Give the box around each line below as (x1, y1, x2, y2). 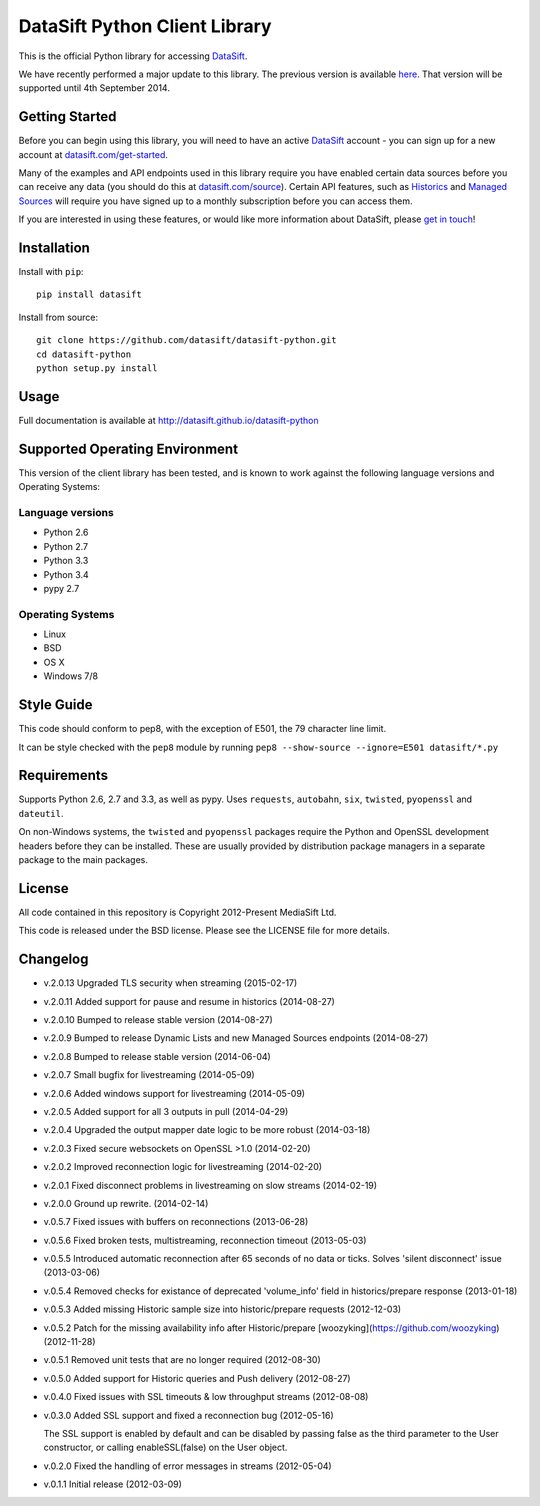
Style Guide (18, 696, 94, 714)
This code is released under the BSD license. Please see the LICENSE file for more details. (18, 925, 390, 937)
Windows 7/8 (43, 670, 99, 682)
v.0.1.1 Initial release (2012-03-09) (43, 1478, 182, 1490)
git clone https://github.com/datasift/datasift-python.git (36, 335, 337, 346)
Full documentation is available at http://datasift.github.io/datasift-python (18, 414, 319, 426)
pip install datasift (36, 289, 142, 300)
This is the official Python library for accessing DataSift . (18, 50, 248, 62)
